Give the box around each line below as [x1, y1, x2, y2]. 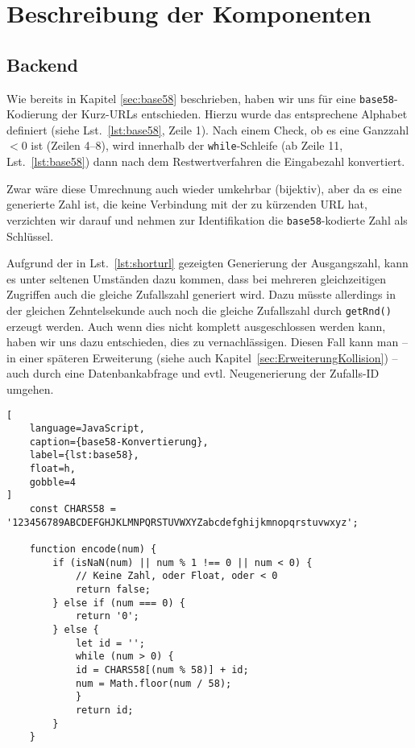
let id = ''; [75, 637, 145, 649]
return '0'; [75, 610, 139, 622]
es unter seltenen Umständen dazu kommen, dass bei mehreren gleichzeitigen [6, 270, 387, 287]
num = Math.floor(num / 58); [75, 677, 232, 689]
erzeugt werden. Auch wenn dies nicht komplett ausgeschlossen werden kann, [6, 317, 386, 334]
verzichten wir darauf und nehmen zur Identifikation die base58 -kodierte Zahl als [6, 211, 408, 228]
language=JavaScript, [29, 423, 145, 435]
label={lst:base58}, [29, 449, 139, 461]
